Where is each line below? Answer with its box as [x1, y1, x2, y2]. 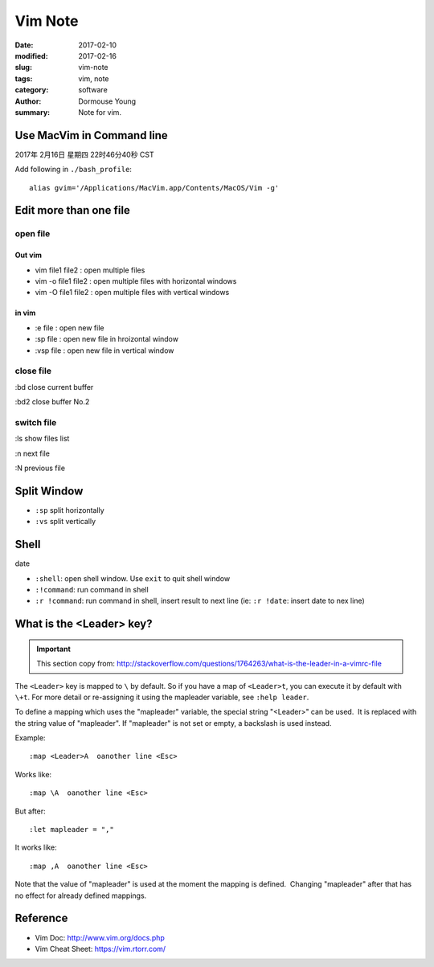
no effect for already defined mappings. [14, 891, 147, 900]
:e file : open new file [35, 322, 104, 333]
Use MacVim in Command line [14, 129, 168, 142]
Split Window [14, 484, 84, 498]
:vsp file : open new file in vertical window [35, 346, 174, 355]
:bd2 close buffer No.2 [14, 397, 90, 407]
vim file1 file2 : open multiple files [35, 265, 145, 275]
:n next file [14, 449, 50, 458]
